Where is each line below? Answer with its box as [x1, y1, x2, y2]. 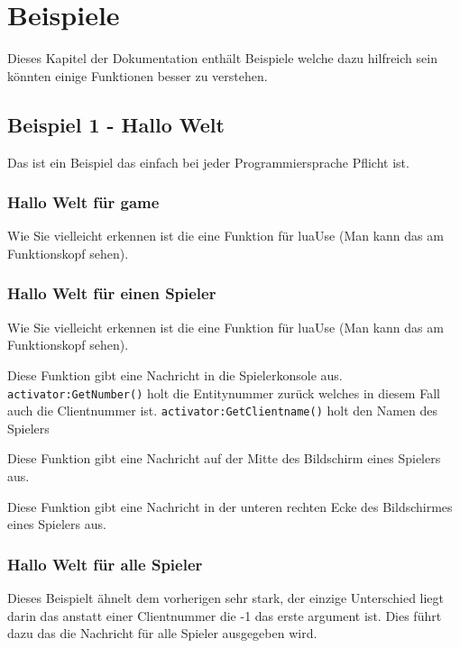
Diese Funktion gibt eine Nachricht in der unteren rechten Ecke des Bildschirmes [7, 497, 453, 516]
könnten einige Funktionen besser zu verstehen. [7, 66, 268, 85]
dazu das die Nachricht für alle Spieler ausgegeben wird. [7, 624, 317, 643]
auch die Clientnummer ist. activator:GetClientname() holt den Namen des [7, 401, 438, 420]
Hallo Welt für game [7, 191, 160, 214]
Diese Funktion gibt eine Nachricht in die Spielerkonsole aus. [7, 365, 343, 384]
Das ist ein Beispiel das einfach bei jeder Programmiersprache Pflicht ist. [7, 152, 409, 171]
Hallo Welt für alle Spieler [7, 552, 203, 575]
